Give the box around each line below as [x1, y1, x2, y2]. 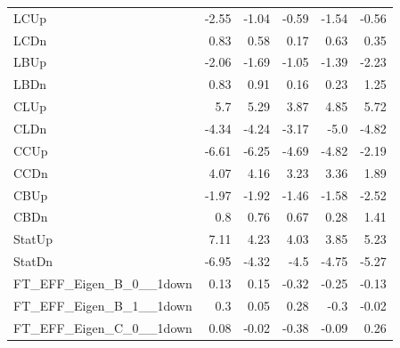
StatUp [13, 230, 53, 248]
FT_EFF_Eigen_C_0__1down [13, 318, 192, 336]
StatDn [13, 252, 53, 271]
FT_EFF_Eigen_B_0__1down [13, 273, 192, 292]
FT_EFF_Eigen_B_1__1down [13, 295, 192, 314]
